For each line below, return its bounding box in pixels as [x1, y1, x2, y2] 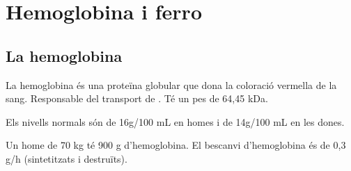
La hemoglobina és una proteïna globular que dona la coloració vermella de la [6, 77, 337, 92]
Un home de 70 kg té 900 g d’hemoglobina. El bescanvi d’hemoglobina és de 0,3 [6, 138, 346, 152]
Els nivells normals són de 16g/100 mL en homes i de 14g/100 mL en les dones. [6, 114, 345, 129]
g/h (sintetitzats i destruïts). [6, 151, 127, 165]
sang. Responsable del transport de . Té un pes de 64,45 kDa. [6, 91, 268, 106]
